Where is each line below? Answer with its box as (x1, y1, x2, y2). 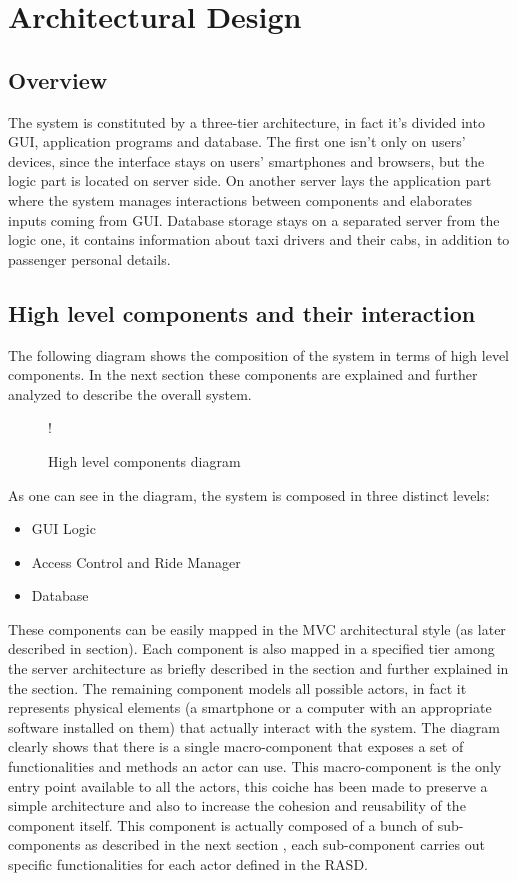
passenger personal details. (8, 248, 171, 269)
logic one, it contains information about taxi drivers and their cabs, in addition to (8, 229, 510, 250)
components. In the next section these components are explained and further (8, 364, 478, 385)
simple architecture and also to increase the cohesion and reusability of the (8, 795, 466, 816)
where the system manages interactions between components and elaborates (8, 189, 473, 210)
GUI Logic (31, 518, 96, 539)
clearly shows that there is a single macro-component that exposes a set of (8, 736, 464, 757)
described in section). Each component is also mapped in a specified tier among (8, 638, 495, 659)
